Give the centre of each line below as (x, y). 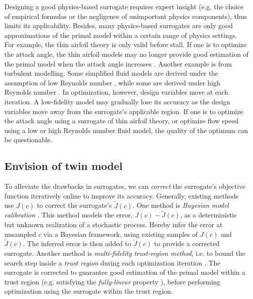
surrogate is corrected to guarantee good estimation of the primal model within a (125, 272)
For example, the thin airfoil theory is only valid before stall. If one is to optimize (126, 44)
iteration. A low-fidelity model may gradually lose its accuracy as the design (117, 101)
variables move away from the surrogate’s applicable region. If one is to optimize (124, 111)
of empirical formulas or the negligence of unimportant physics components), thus (126, 16)
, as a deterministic (208, 215)
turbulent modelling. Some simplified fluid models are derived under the (111, 73)
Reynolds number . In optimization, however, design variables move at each (116, 92)
